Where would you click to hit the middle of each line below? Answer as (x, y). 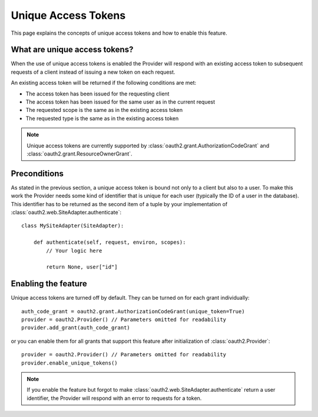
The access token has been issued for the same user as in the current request (120, 102)
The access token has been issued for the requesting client (97, 94)
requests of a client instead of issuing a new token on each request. (93, 72)
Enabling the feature (49, 284)
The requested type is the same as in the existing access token (102, 118)
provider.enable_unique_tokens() (69, 363)
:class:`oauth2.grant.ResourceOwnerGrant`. (79, 154)
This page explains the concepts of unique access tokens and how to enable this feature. (119, 33)
